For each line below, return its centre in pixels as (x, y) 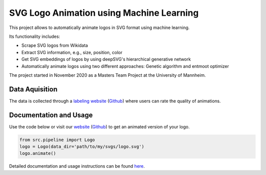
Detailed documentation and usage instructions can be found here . (77, 166)
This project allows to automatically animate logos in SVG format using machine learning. (99, 28)
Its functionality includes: (34, 36)
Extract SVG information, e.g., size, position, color (72, 52)
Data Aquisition (33, 89)
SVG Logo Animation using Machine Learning (104, 13)
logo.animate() (38, 153)
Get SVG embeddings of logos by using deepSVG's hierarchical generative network (106, 59)
